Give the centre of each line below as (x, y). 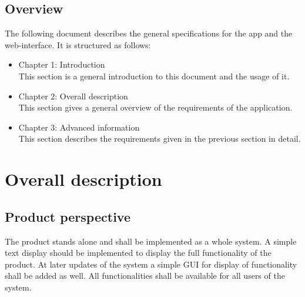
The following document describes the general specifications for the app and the (149, 33)
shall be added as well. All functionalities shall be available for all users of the (145, 276)
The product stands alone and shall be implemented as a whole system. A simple (151, 241)
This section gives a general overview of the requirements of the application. (155, 107)
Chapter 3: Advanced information (79, 127)
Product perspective (68, 216)
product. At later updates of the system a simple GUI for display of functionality (151, 264)
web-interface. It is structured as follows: (78, 44)
